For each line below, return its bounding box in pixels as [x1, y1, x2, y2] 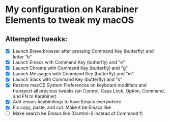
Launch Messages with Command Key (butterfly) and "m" [12, 71, 134, 77]
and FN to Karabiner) [12, 93, 57, 100]
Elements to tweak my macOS [5, 14, 134, 26]
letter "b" [12, 54, 32, 60]
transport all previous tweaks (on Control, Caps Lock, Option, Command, [12, 88, 165, 94]
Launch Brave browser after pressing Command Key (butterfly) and [12, 48, 154, 54]
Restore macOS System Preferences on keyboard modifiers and [12, 82, 147, 88]
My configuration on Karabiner [5, 4, 138, 15]
